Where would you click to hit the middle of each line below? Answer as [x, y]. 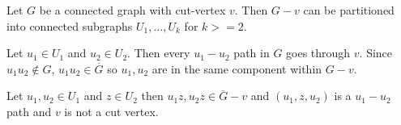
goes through [318, 53]
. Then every [159, 53]
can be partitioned [349, 10]
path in [252, 53]
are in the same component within [237, 68]
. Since [376, 53]
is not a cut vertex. [111, 111]
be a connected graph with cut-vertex [132, 10]
